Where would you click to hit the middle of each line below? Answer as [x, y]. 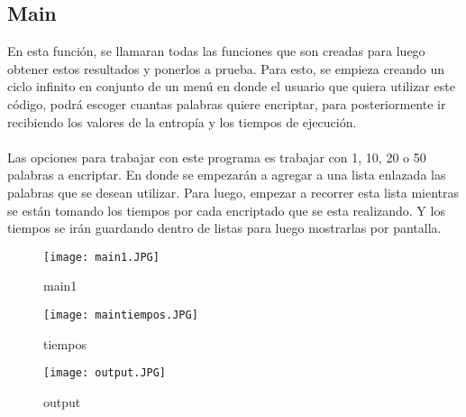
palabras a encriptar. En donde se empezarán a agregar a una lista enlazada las [227, 175]
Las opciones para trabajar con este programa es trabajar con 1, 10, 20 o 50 [217, 157]
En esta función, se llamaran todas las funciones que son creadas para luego [216, 51]
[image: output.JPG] [105, 373]
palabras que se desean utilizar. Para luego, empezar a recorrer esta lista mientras [233, 192]
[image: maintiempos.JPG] [121, 315]
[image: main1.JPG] [101, 257]
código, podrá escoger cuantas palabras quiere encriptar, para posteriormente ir [227, 103]
